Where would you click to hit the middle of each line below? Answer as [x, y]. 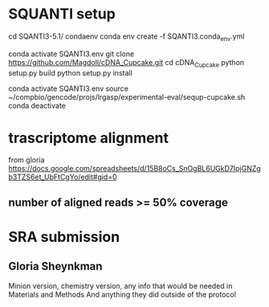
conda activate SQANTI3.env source [68, 88]
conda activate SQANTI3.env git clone [71, 54]
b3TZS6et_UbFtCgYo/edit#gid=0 [63, 177]
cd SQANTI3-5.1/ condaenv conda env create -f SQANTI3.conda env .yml [126, 37]
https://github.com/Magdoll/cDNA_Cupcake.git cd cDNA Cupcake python [126, 63]
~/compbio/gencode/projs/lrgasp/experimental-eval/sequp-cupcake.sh [127, 96]
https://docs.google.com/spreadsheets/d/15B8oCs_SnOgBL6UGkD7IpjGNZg [134, 169]
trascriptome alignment [88, 138]
